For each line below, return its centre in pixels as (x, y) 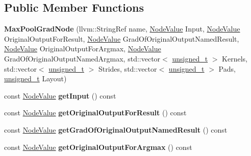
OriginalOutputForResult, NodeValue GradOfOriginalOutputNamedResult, (122, 38)
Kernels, (235, 58)
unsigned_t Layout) (35, 79)
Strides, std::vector (128, 68)
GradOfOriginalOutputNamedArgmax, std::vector (82, 58)
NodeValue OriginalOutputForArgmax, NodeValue (83, 49)
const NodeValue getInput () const (60, 95)
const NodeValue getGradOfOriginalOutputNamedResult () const (116, 129)
